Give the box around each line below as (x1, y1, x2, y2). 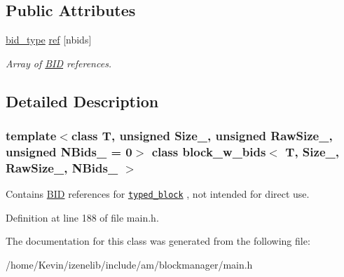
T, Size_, (285, 143, 339, 161)
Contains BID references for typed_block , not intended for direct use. (6, 187, 310, 201)
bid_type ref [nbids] (6, 32, 92, 47)
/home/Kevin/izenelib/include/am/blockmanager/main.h (6, 257, 253, 272)
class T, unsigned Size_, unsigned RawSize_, (71, 127, 333, 144)
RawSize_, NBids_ (6, 158, 118, 176)
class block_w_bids (151, 143, 266, 161)
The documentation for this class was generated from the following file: (6, 234, 310, 248)
